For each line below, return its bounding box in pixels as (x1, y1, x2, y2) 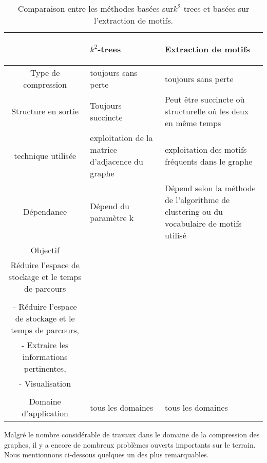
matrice (90, 144, 117, 155)
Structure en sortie (11, 105, 79, 117)
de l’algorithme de (164, 194, 230, 206)
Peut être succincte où (164, 93, 245, 105)
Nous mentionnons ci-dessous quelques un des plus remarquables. (4, 449, 209, 460)
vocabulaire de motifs (164, 217, 242, 229)
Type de (30, 67, 60, 78)
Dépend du (90, 199, 130, 212)
